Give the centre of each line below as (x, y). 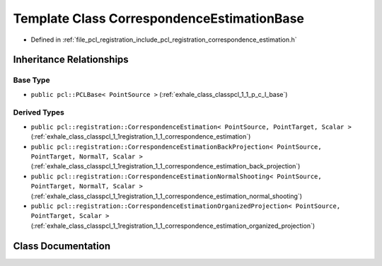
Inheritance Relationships (71, 60)
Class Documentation (62, 246)
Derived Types (39, 112)
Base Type (31, 80)
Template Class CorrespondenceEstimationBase (158, 18)
